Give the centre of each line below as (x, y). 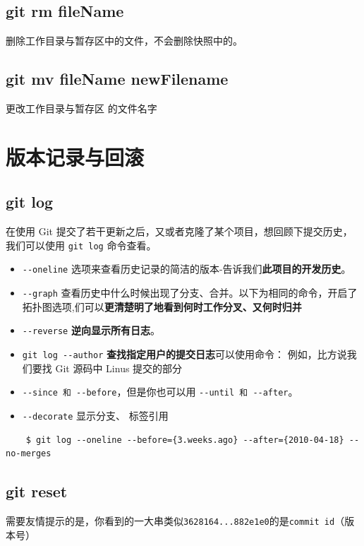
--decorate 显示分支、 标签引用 (95, 415)
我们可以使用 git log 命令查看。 (81, 245)
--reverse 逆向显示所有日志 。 (91, 330)
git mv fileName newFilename (117, 79)
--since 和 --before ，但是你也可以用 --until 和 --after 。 (160, 392)
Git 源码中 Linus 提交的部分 (119, 368)
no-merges (29, 454)
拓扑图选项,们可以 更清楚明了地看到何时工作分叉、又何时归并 (162, 306)
